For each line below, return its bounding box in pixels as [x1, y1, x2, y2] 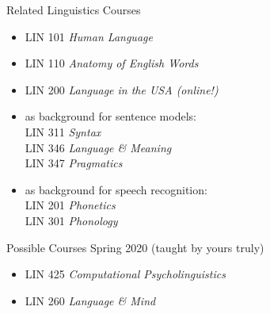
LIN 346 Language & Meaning [25, 139, 172, 155]
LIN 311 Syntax [25, 123, 101, 140]
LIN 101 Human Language [25, 28, 153, 44]
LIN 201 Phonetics [25, 197, 116, 213]
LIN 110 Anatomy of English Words [25, 55, 199, 71]
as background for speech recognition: [25, 181, 207, 197]
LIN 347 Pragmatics [25, 155, 123, 171]
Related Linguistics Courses [6, 2, 141, 17]
